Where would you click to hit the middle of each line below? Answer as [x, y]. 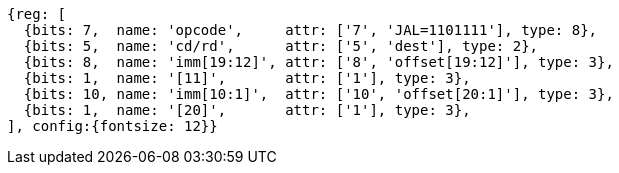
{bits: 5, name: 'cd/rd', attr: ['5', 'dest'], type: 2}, [281, 46]
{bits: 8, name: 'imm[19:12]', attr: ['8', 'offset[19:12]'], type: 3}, [318, 62]
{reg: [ [37, 14]
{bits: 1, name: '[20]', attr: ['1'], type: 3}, [247, 110]
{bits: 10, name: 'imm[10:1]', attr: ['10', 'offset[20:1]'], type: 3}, [318, 94]
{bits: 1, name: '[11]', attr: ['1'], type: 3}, [247, 78]
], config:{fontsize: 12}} [112, 126]
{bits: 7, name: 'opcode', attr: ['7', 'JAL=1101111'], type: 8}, [310, 30]
